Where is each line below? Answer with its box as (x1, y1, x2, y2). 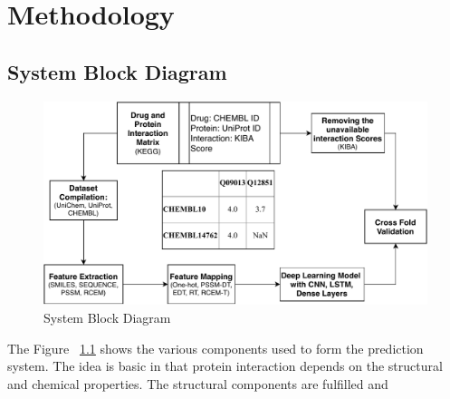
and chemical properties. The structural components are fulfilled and (7, 374, 388, 393)
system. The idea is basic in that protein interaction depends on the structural (7, 356, 443, 375)
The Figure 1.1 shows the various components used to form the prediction (7, 338, 424, 357)
